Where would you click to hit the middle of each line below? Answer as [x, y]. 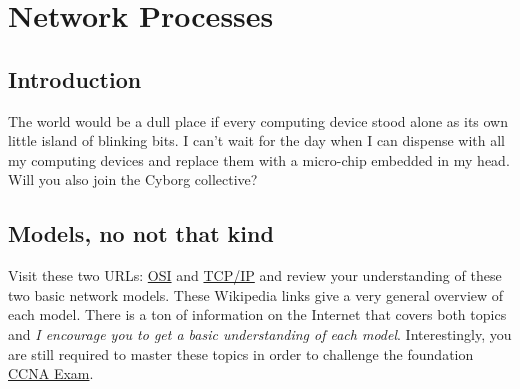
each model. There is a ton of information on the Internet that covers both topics [257, 314]
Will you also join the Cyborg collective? [133, 179]
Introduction [75, 78]
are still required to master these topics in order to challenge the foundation [241, 353]
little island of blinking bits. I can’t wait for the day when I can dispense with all [256, 140]
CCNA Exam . [51, 373]
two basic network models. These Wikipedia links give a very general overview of [256, 294]
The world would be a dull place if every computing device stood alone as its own [258, 120]
